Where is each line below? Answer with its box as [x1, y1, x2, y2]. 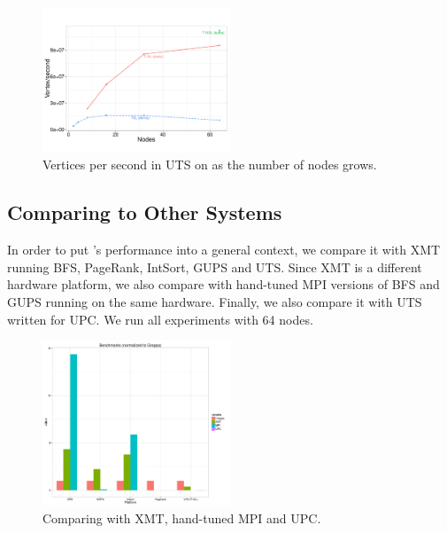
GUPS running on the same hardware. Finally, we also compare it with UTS [7, 292, 422, 310]
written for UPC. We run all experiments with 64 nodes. [7, 310, 313, 328]
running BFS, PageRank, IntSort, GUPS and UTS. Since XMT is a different [7, 257, 422, 276]
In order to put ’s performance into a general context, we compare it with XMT [7, 240, 441, 259]
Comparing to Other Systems [7, 199, 282, 226]
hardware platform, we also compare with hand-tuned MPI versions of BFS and [7, 275, 440, 294]
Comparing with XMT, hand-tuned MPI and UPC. [42, 508, 321, 527]
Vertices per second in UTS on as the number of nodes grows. [42, 155, 377, 174]
